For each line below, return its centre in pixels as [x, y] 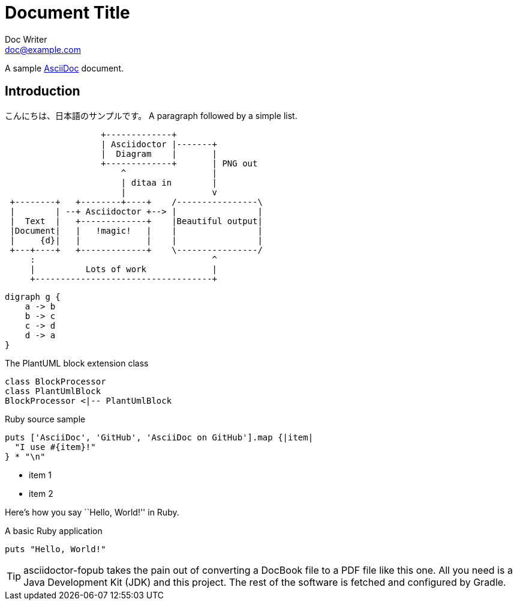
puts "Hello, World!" [55, 549]
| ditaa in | [169, 182]
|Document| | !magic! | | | [136, 230]
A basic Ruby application [54, 531]
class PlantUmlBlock [53, 391]
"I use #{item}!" [55, 447]
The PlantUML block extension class [77, 363]
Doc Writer [26, 39]
